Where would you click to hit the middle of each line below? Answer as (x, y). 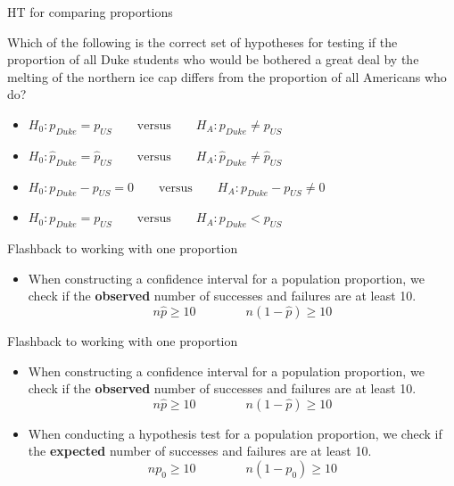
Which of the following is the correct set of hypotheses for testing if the (202, 41)
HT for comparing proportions (90, 12)
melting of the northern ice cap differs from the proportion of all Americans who (227, 76)
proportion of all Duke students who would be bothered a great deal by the (213, 59)
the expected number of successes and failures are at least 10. (200, 451)
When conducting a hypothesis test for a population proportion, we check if (235, 433)
